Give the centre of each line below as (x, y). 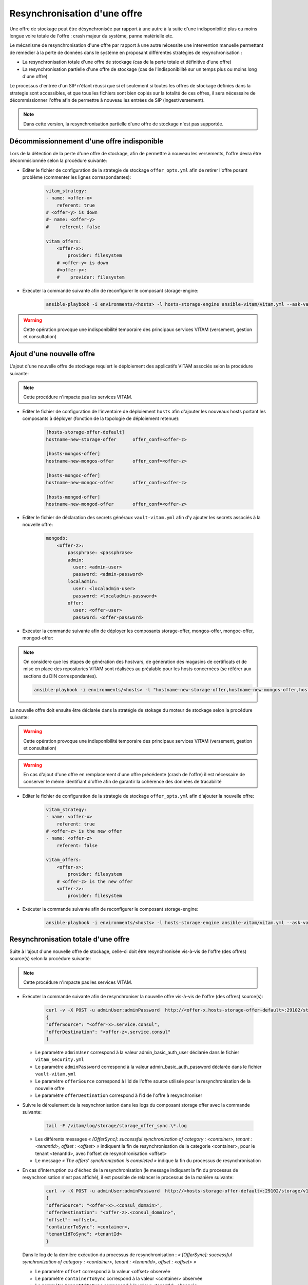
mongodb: (57, 538)
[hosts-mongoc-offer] (73, 475)
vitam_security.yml (60, 1060)
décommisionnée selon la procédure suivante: (58, 161)
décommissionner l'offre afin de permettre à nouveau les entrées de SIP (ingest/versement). (107, 100)
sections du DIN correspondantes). (60, 676)
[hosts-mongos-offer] (73, 454)
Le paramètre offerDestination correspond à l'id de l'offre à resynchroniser (119, 1095)
